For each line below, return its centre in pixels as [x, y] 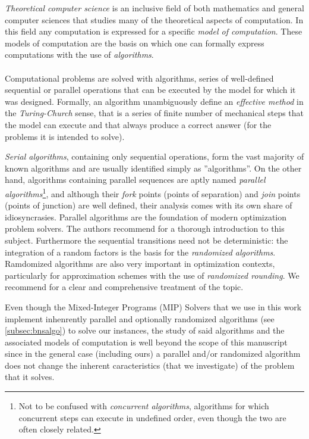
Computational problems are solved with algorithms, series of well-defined [139, 78]
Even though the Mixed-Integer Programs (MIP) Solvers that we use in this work [153, 306]
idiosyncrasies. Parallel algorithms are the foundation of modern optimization [146, 217]
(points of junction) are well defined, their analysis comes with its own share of [149, 205]
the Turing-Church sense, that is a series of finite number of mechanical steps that [154, 113]
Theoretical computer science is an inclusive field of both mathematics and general [154, 8]
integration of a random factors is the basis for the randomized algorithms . [140, 252]
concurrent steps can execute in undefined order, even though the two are [152, 417]
